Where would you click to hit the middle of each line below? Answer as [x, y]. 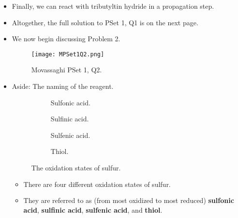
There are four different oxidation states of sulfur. [97, 184]
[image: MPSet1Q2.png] [68, 54]
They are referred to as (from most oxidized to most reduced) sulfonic [129, 200]
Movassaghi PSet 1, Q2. [67, 70]
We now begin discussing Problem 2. [66, 39]
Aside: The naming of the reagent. [63, 86]
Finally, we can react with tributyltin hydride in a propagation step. [113, 6]
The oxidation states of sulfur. [76, 168]
